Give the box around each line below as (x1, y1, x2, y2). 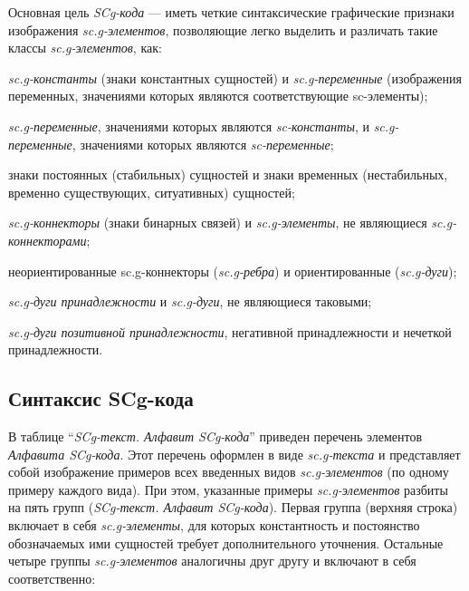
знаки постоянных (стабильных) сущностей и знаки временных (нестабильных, (8, 165, 448, 184)
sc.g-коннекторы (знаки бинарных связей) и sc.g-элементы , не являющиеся (8, 213, 427, 232)
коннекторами (8, 230, 87, 249)
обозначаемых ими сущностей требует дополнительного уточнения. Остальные (8, 533, 444, 552)
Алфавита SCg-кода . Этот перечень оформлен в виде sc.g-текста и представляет (8, 444, 461, 463)
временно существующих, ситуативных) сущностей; (8, 182, 295, 201)
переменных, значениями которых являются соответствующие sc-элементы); (8, 86, 428, 105)
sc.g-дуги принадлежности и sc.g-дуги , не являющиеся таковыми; (8, 292, 372, 311)
